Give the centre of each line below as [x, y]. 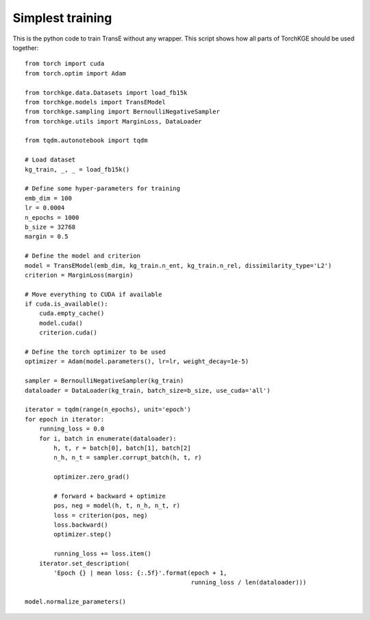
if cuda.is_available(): [66, 304]
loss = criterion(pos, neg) [101, 515]
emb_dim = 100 [48, 198]
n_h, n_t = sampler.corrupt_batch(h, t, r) [128, 458]
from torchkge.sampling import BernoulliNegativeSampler [123, 112]
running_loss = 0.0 [72, 429]
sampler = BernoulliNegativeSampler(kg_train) [104, 381]
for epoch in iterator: [65, 419]
